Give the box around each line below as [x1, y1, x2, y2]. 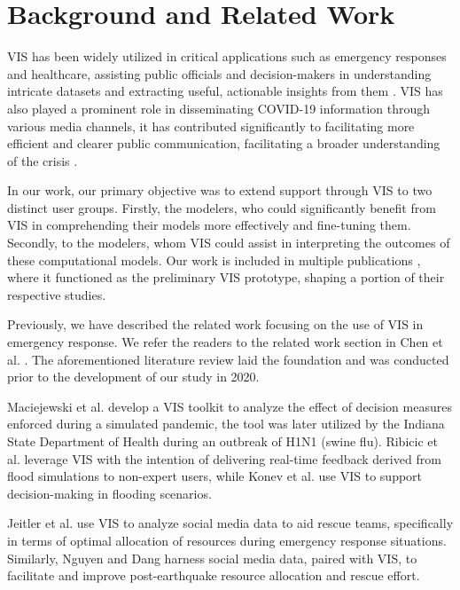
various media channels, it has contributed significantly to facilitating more [7, 116, 415, 135]
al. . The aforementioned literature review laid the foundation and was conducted [7, 350, 449, 368]
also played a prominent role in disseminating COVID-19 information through [7, 98, 431, 117]
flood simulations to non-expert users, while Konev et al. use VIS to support [7, 467, 423, 485]
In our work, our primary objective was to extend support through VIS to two [7, 181, 433, 200]
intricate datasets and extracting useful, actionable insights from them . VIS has [7, 82, 443, 100]
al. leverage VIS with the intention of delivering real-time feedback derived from [7, 449, 441, 468]
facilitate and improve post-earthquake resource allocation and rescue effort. [7, 566, 420, 585]
